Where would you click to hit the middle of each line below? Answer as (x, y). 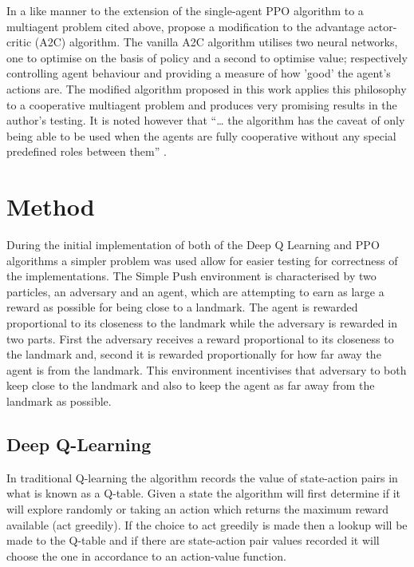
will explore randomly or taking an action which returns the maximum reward (198, 508)
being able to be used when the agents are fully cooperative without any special (201, 135)
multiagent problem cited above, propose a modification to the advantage (185, 26)
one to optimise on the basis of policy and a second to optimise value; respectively (207, 57)
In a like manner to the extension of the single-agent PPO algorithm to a (185, 10)
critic (19, 42)
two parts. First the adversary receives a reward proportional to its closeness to (200, 338)
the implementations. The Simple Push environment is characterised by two (191, 276)
